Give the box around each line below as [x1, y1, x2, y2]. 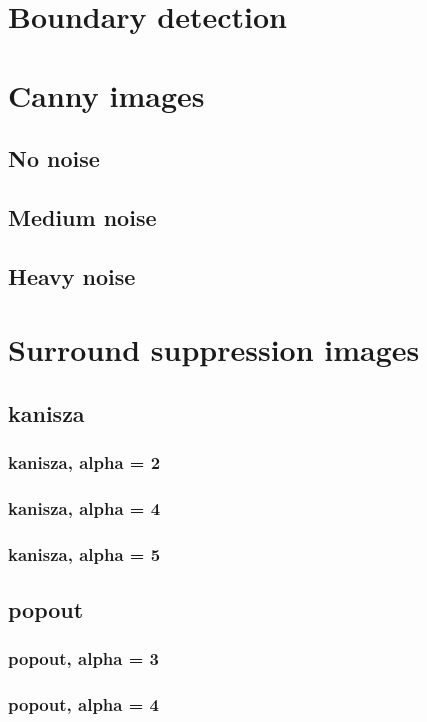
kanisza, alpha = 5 [8, 541, 161, 566]
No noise [8, 143, 100, 174]
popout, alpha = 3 [8, 646, 159, 671]
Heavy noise [8, 260, 136, 291]
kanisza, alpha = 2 [8, 450, 161, 475]
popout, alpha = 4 [8, 692, 159, 717]
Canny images [8, 74, 205, 115]
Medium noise [8, 201, 157, 232]
